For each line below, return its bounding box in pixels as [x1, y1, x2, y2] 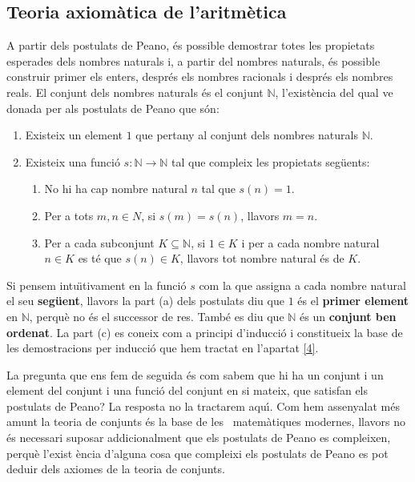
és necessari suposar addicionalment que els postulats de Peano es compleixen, [6, 429, 391, 446]
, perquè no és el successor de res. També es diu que [29, 307, 284, 324]
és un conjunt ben [300, 307, 397, 324]
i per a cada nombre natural [241, 234, 380, 251]
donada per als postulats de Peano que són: [6, 99, 220, 116]
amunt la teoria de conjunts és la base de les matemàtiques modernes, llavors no [6, 413, 405, 430]
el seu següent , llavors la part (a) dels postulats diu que [6, 292, 284, 309]
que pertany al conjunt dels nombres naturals [135, 127, 358, 143]
